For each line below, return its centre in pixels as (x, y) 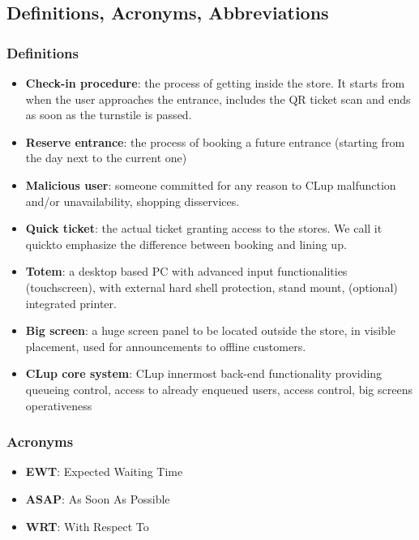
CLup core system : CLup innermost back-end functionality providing (204, 373)
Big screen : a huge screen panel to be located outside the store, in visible (211, 330)
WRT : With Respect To (87, 526)
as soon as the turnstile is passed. (109, 115)
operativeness (59, 405)
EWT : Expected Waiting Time (104, 471)
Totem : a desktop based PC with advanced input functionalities (186, 271)
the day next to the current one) (106, 158)
